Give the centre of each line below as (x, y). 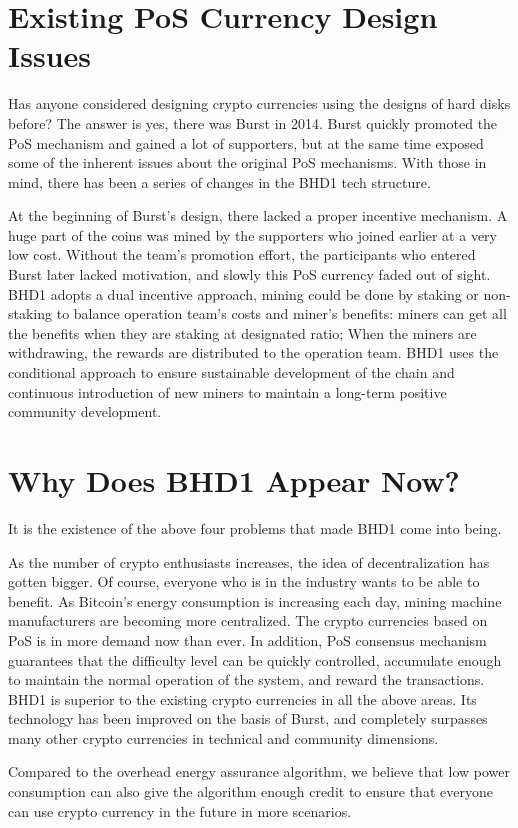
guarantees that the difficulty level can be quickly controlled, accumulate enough (255, 659)
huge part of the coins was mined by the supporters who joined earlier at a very (252, 234)
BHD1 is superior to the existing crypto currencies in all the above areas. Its (242, 698)
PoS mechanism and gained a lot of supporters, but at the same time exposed (246, 142)
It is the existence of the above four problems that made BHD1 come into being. (255, 527)
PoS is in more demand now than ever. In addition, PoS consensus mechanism (247, 639)
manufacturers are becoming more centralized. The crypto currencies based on (248, 620)
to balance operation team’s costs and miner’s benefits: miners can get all (281, 313)
